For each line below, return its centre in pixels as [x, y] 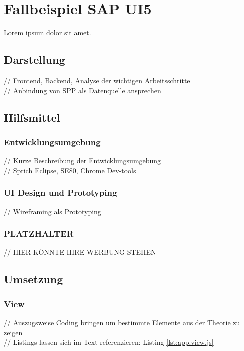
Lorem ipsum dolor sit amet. [48, 32]
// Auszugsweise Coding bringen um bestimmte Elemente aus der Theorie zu [122, 322]
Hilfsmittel [32, 117]
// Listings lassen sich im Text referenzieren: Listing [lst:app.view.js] [109, 342]
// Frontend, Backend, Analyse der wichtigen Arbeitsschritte [97, 80]
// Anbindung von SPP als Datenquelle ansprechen [83, 90]
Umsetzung [34, 279]
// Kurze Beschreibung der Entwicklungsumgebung [83, 160]
